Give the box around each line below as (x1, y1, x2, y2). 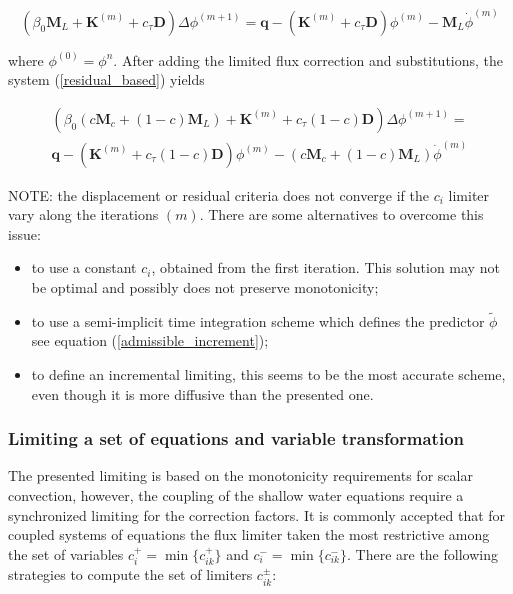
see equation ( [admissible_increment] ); (31, 330, 269, 351)
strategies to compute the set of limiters (8, 564, 253, 585)
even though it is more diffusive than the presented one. (31, 383, 374, 404)
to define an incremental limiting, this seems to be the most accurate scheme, (31, 363, 506, 384)
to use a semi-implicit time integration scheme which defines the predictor (31, 310, 485, 331)
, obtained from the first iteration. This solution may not (151, 257, 500, 278)
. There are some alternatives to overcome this (199, 204, 484, 225)
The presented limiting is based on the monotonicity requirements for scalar (8, 465, 473, 486)
